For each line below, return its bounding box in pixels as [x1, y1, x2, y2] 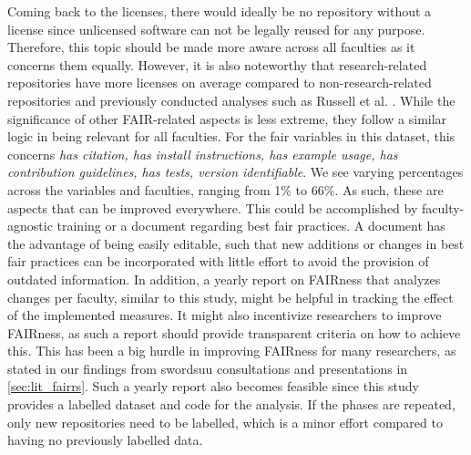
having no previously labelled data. [7, 430, 203, 450]
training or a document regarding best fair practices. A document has [56, 216, 445, 235]
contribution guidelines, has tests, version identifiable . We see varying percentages [7, 162, 464, 181]
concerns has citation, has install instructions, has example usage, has [7, 144, 398, 163]
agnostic [7, 216, 53, 235]
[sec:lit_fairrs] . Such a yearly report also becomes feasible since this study [7, 377, 419, 396]
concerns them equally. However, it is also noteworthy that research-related [7, 55, 427, 74]
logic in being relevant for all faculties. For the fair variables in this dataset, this [7, 127, 456, 146]
